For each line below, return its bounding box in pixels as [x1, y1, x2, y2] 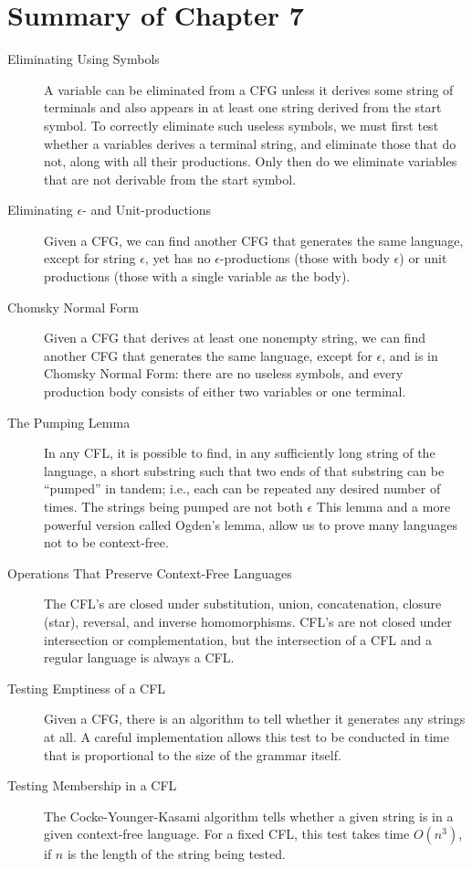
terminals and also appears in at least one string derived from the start [44, 98, 442, 117]
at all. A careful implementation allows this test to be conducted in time [44, 726, 449, 746]
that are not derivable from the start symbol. [44, 169, 297, 188]
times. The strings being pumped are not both [44, 497, 303, 515]
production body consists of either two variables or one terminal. [44, 382, 406, 401]
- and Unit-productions [82, 200, 212, 219]
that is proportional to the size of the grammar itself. [44, 745, 341, 764]
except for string [44, 249, 136, 268]
